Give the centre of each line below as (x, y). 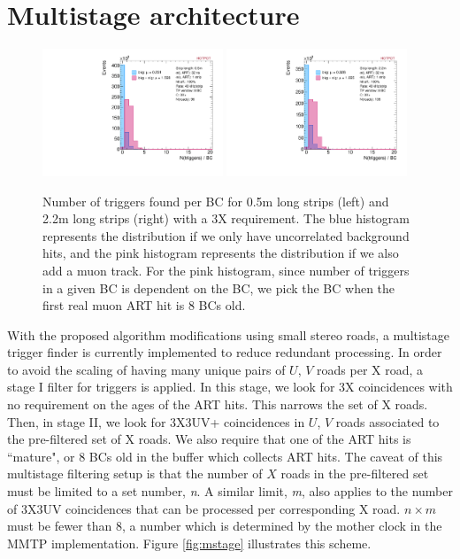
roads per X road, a (370, 369)
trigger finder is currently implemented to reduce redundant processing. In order (225, 352)
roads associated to (387, 421)
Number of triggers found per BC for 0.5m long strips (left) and (216, 201)
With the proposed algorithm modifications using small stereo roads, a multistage (229, 334)
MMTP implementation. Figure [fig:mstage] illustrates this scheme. (189, 543)
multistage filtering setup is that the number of (135, 474)
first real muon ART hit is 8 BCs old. (144, 305)
